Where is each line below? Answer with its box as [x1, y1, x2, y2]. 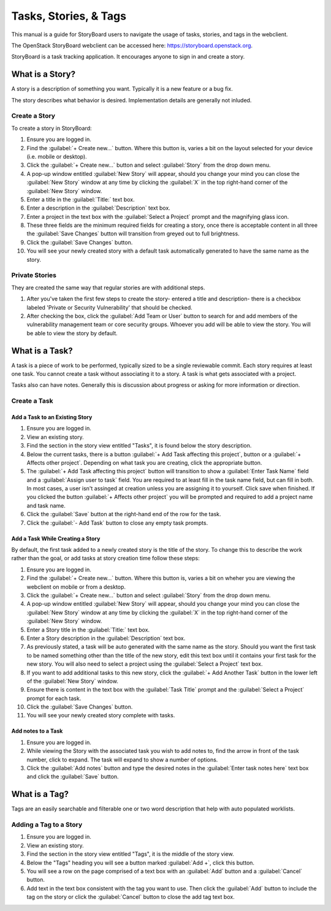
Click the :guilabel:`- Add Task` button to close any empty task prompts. [26, 519, 208, 527]
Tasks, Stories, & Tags [11, 9, 127, 23]
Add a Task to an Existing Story [11, 413, 93, 421]
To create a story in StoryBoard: [11, 124, 92, 132]
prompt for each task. [26, 695, 82, 702]
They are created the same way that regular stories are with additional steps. [11, 284, 205, 291]
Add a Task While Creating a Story [11, 535, 101, 542]
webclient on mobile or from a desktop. [26, 583, 126, 590]
